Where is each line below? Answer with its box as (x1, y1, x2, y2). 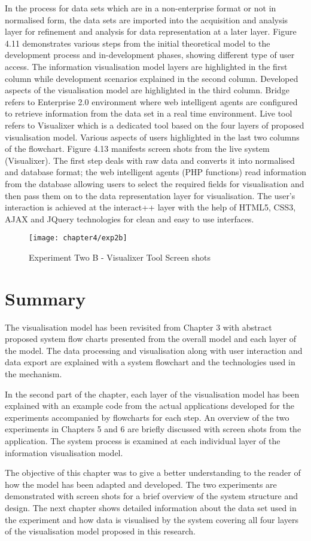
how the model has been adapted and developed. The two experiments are (5, 478, 277, 490)
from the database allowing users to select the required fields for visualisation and (5, 177, 304, 189)
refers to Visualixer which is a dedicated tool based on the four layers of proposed (5, 118, 304, 131)
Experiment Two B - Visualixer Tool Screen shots (29, 250, 211, 263)
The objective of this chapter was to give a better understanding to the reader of (5, 466, 301, 479)
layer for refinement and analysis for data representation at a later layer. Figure (5, 25, 297, 38)
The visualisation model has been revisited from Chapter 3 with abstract (5, 320, 272, 333)
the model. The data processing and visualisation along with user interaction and (5, 344, 303, 356)
